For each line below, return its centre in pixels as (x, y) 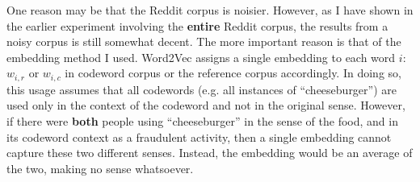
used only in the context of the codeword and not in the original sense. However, (206, 105)
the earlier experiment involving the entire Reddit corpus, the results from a (197, 25)
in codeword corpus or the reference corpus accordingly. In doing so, (233, 73)
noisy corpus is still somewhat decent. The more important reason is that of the (204, 41)
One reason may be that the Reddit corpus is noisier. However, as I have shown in (210, 10)
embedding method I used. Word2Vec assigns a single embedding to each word (201, 57)
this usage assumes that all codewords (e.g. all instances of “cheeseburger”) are (202, 89)
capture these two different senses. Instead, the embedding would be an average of (210, 153)
